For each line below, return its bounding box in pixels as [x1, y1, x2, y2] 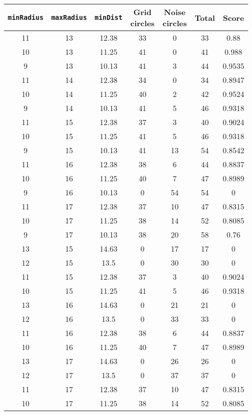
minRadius [8, 14, 44, 21]
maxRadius [51, 14, 87, 21]
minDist [94, 14, 123, 21]
